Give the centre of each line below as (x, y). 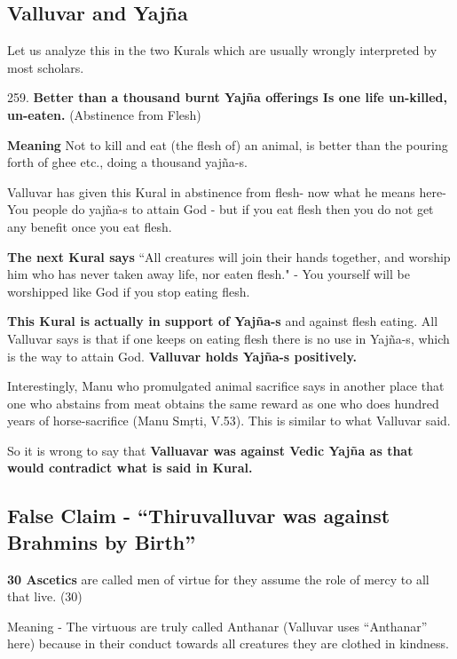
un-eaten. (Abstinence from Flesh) (104, 114)
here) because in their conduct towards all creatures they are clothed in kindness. (228, 643)
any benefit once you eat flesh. (90, 226)
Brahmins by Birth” (102, 541)
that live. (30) (45, 596)
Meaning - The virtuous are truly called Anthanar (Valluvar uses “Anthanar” (217, 626)
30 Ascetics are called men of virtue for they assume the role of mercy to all (218, 579)
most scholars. (46, 67)
